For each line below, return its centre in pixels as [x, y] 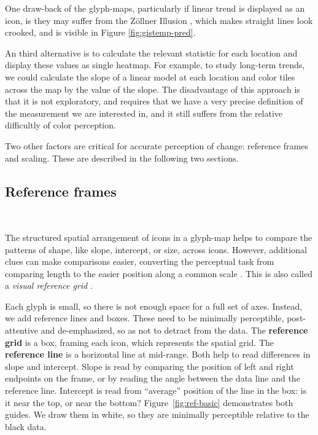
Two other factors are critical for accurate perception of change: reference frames [157, 145]
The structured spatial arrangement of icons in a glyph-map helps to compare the [159, 237]
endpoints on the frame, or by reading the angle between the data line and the [153, 378]
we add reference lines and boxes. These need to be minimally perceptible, [145, 318]
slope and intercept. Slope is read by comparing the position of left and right [149, 366]
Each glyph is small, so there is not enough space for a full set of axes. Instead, [154, 306]
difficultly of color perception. [60, 125]
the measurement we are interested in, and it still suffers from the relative [144, 113]
